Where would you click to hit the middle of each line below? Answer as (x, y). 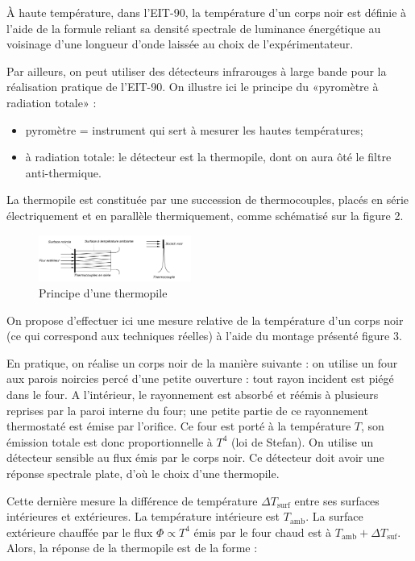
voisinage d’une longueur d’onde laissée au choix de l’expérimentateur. (180, 44)
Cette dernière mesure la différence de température (132, 500)
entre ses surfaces (337, 500)
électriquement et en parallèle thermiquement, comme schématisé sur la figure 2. (205, 215)
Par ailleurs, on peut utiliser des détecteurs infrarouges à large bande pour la (197, 71)
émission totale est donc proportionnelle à (110, 441)
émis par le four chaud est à (263, 532)
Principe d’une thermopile (103, 293)
